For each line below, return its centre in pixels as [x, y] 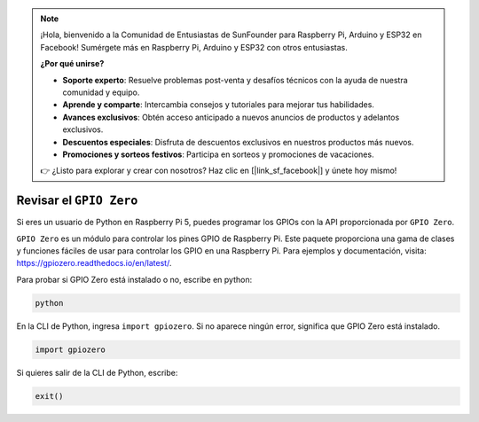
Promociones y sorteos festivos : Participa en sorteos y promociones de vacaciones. [218, 154]
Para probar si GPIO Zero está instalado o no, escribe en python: [134, 279]
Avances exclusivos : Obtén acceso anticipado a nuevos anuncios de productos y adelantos [231, 117]
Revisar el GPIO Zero [77, 201]
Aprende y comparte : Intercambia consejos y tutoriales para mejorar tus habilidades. [218, 105]
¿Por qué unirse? [72, 64]
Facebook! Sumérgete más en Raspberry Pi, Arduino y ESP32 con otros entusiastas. [194, 47]
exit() [49, 396]
